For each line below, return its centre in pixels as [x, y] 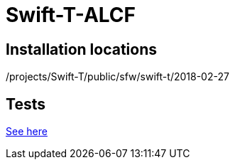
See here [27, 132]
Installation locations [82, 49]
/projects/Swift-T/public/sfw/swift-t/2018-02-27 [117, 77]
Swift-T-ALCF [71, 15]
